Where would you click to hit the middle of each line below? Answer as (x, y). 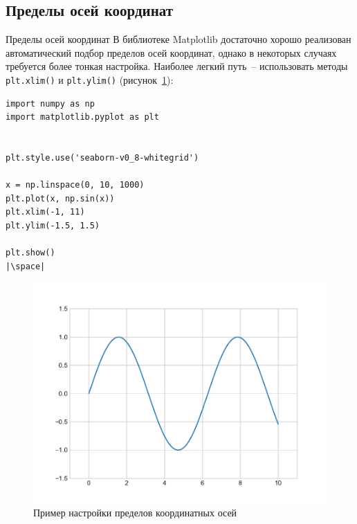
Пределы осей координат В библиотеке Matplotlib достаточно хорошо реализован (178, 39)
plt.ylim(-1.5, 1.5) (53, 225)
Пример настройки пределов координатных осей (135, 512)
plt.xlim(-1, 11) (45, 212)
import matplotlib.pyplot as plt (82, 117)
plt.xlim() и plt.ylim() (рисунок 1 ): (90, 79)
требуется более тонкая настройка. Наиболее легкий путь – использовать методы (177, 66)
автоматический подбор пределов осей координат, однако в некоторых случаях (171, 52)
